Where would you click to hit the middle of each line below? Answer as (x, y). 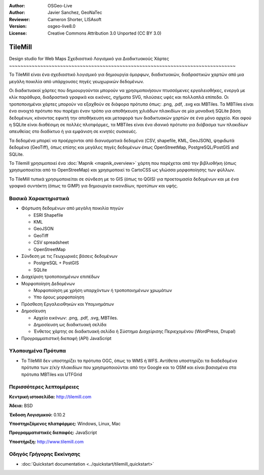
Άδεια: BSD (21, 406)
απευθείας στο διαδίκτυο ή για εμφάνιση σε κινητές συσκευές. (73, 132)
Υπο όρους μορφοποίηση (59, 297)
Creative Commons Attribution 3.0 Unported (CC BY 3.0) (105, 33)
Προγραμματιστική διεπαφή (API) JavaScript (66, 338)
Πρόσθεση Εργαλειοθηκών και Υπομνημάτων (68, 304)
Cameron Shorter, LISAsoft (75, 19)
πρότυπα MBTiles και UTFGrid (52, 374)
